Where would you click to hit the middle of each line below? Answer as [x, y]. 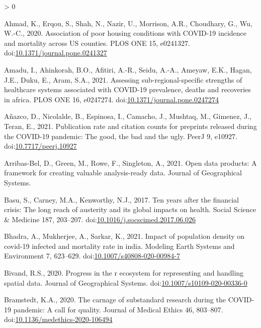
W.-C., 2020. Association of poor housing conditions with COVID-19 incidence [125, 33]
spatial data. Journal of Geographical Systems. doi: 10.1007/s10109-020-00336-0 [126, 282]
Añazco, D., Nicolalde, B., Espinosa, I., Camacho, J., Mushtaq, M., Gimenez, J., [128, 116]
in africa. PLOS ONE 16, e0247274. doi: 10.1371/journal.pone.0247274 [111, 99]
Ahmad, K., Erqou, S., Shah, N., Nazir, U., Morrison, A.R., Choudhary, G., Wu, [128, 23]
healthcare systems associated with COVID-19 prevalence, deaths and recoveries [127, 89]
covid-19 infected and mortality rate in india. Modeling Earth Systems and [119, 246]
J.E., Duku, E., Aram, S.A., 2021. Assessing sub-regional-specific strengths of [123, 79]
